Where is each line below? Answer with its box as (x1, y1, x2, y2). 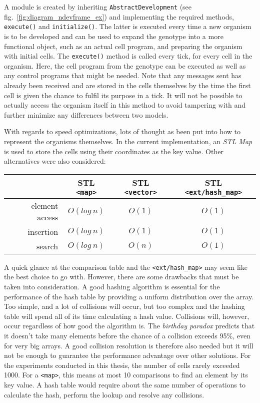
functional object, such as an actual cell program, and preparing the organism (4, 41, 242, 51)
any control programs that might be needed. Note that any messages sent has (4, 70, 241, 81)
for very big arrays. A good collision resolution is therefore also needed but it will (4, 340, 253, 350)
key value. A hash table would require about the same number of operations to (4, 379, 245, 389)
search (36, 240, 58, 252)
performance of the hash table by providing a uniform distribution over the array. (4, 291, 254, 301)
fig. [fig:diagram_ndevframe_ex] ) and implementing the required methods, (4, 11, 234, 22)
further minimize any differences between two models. (4, 109, 168, 120)
